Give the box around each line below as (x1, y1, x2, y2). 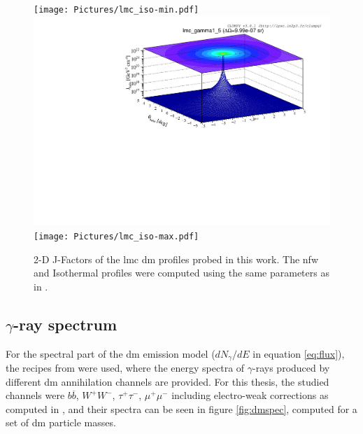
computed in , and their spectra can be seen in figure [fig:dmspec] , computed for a (6, 401, 357, 416)
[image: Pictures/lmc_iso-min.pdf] (34, 5, 199, 15)
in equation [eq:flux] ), (252, 346, 345, 360)
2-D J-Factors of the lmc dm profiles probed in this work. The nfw (34, 251, 319, 266)
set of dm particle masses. (6, 415, 116, 430)
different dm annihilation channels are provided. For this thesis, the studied (6, 374, 329, 388)
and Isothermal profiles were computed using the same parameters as (34, 265, 329, 280)
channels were (6, 388, 65, 402)
